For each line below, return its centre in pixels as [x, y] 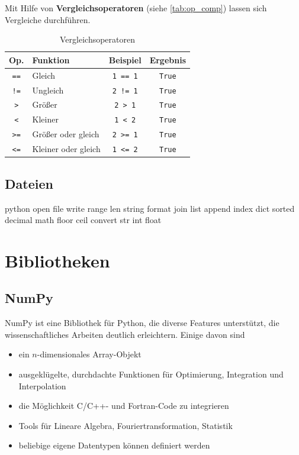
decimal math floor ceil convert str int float [83, 220]
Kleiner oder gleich [66, 149]
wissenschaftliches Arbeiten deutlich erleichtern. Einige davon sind [125, 334]
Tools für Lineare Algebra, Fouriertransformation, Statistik [126, 425]
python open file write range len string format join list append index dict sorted [150, 208]
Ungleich [48, 90]
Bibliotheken [57, 260]
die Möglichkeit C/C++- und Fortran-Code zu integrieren [124, 406]
